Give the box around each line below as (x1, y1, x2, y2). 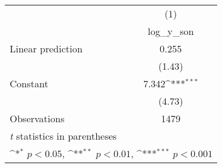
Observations (10, 111, 65, 125)
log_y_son (148, 24, 194, 38)
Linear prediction (10, 42, 83, 55)
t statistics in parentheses (10, 129, 117, 143)
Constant (10, 76, 48, 90)
